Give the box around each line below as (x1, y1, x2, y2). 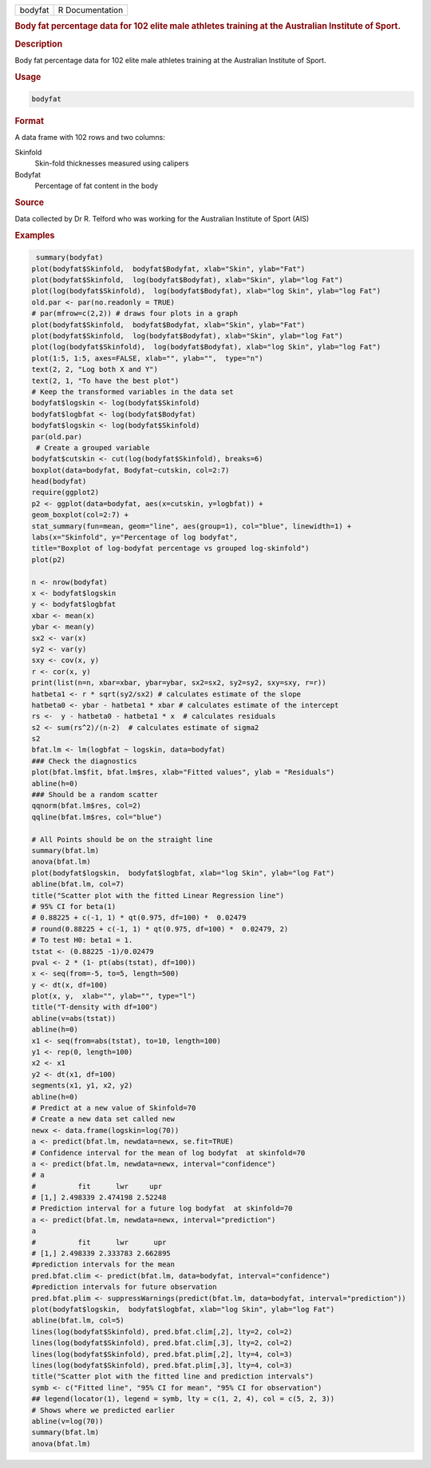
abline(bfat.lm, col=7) (31, 880, 125, 889)
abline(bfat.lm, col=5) (31, 1316, 125, 1325)
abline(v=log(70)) (31, 1416, 104, 1426)
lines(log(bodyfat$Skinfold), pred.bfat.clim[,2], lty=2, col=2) (31, 1327, 293, 1336)
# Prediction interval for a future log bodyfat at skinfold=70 (31, 1204, 293, 1213)
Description (14, 38, 63, 50)
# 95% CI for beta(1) (31, 902, 117, 911)
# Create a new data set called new (31, 1115, 176, 1123)
